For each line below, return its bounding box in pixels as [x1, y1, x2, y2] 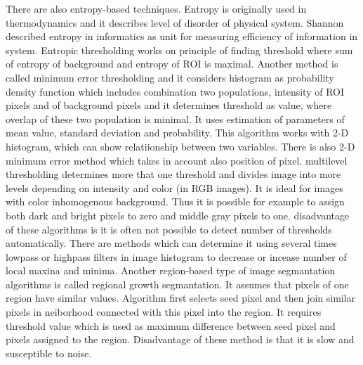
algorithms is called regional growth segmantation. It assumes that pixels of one [6, 276, 349, 291]
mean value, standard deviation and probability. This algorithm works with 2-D [6, 125, 349, 140]
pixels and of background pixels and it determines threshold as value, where [6, 98, 332, 113]
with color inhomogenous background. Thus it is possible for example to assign [6, 194, 345, 209]
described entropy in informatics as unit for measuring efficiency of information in [6, 29, 358, 44]
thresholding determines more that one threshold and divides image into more [6, 167, 341, 181]
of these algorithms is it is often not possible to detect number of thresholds [6, 222, 332, 236]
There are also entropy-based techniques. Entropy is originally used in [6, 1, 307, 15]
